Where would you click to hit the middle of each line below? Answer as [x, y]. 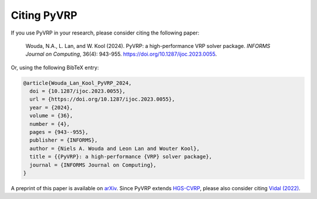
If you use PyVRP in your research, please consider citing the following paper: [105, 33]
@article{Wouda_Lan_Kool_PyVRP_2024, [77, 83]
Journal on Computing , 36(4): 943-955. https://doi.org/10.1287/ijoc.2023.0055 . [121, 54]
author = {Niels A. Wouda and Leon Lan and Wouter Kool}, [115, 148]
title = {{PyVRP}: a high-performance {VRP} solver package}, [121, 157]
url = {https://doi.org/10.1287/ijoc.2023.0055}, [102, 99]
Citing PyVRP [44, 15]
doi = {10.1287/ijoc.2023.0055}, [77, 91]
